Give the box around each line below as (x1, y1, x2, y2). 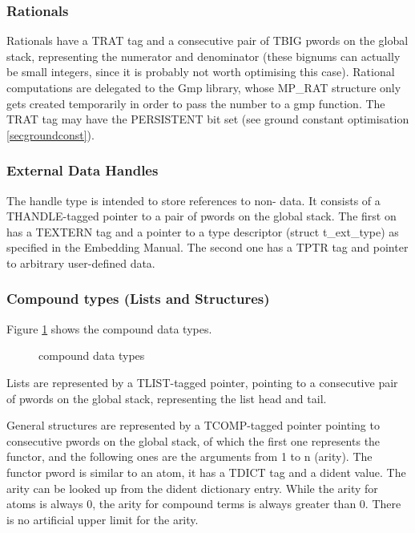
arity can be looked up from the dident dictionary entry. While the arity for (6, 479, 378, 496)
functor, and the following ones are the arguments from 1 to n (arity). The (6, 448, 373, 465)
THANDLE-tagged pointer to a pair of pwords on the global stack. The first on (6, 208, 397, 224)
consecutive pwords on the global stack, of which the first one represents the (6, 432, 381, 449)
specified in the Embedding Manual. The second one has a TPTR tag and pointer (6, 239, 409, 256)
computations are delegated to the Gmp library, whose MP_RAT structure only (6, 79, 401, 95)
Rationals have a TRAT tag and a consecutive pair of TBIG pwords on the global (6, 32, 409, 49)
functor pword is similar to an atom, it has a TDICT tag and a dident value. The (6, 463, 406, 480)
